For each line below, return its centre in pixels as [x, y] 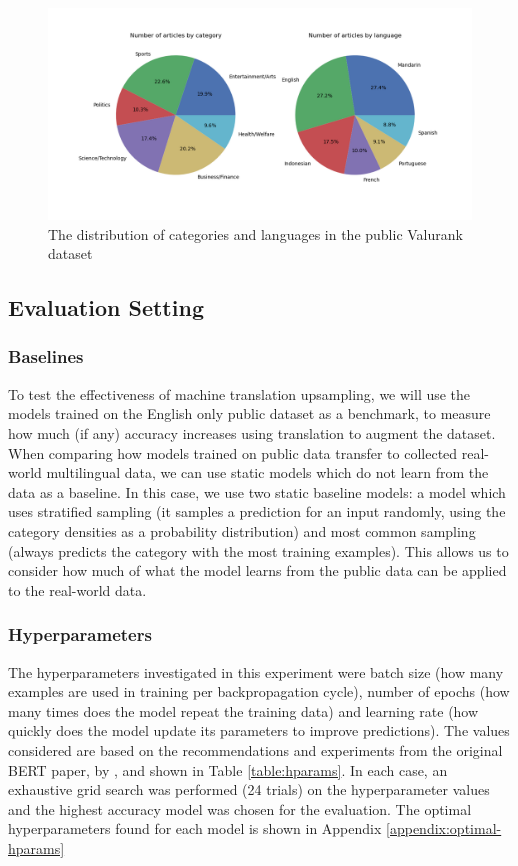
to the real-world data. [77, 589]
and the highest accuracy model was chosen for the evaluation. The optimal [240, 808]
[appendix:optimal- [444, 828]
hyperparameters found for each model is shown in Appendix [195, 828]
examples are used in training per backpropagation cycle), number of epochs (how [259, 691]
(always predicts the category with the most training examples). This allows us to [258, 550]
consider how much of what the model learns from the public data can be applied [257, 570]
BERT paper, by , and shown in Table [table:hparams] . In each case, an [228, 769]
